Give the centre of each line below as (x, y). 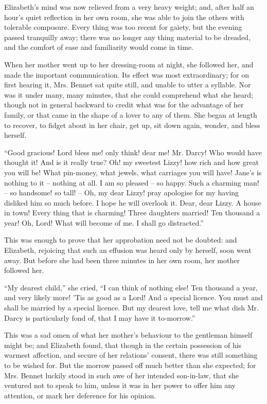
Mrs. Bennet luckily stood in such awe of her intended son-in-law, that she (122, 375)
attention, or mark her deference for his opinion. (80, 395)
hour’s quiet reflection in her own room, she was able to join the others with (124, 17)
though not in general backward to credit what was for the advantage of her (124, 105)
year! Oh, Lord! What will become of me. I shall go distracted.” (104, 222)
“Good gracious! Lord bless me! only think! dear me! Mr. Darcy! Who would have (133, 152)
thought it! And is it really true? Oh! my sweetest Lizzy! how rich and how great (131, 162)
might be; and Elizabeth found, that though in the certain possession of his (123, 345)
